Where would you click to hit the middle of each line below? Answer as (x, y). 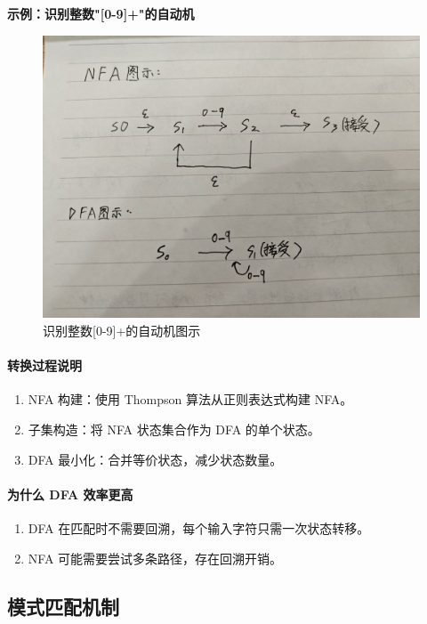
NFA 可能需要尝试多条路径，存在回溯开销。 (155, 558)
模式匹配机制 (63, 606)
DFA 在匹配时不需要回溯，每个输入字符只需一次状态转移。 (199, 528)
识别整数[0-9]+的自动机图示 (122, 331)
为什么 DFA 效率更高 (70, 494)
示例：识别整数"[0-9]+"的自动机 (101, 13)
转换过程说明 (44, 365)
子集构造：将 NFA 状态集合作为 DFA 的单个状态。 (174, 430)
